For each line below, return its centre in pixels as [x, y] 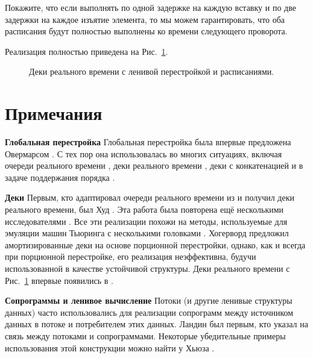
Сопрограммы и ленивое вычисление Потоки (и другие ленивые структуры [149, 300]
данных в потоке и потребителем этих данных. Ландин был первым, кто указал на [156, 324]
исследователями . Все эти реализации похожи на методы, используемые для [146, 221]
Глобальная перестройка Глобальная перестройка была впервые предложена [148, 142]
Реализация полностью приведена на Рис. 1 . [87, 51]
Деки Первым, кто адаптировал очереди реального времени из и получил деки [150, 197]
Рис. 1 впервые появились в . [59, 280]
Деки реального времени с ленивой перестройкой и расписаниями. [152, 71]
